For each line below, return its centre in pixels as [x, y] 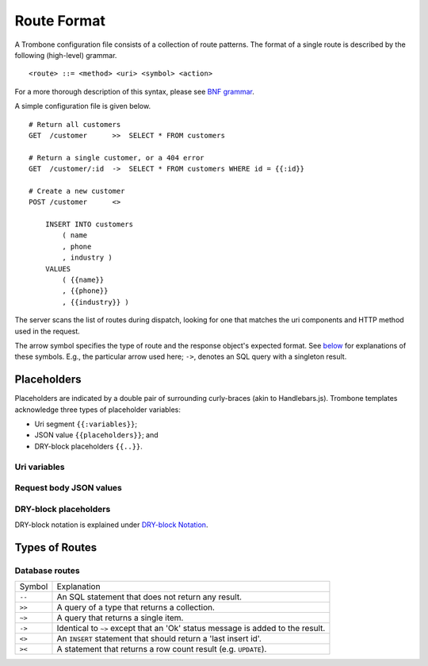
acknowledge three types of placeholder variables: [98, 410]
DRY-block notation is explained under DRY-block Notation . [111, 525]
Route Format [60, 21]
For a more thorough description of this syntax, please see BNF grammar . [135, 91]
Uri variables [40, 467]
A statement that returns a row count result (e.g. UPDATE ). [162, 649]
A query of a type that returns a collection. [136, 607]
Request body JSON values [69, 488]
